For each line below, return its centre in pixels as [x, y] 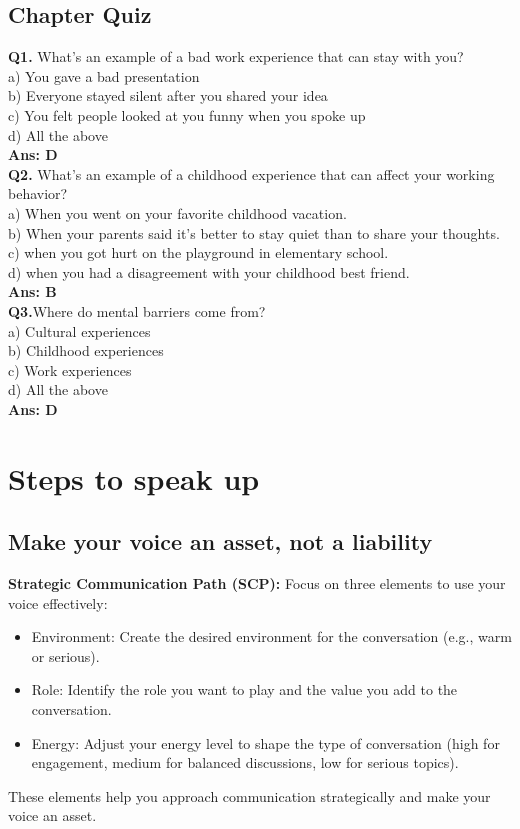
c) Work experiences [70, 369]
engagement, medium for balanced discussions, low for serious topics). [245, 762]
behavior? [38, 193]
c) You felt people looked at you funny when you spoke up [187, 114]
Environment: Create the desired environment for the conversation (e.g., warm [271, 636]
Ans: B [32, 291]
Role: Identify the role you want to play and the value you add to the [244, 689]
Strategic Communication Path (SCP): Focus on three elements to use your [257, 583]
